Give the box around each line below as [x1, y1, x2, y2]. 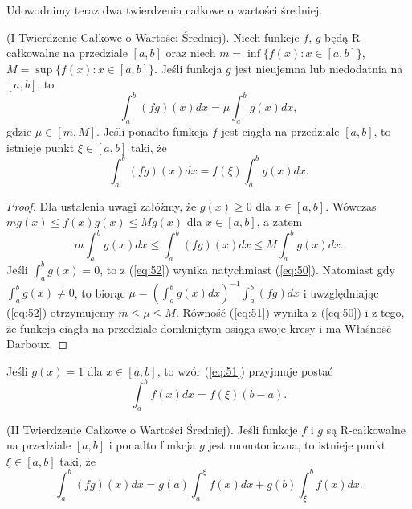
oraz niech [165, 44, 216, 61]
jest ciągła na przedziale [221, 123, 340, 140]
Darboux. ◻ [6, 335, 68, 352]
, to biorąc [74, 284, 125, 301]
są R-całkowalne [326, 421, 406, 437]
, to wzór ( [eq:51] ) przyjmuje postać [157, 362, 333, 379]
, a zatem [256, 213, 303, 230]
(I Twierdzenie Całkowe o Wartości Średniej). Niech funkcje [6, 28, 300, 45]
